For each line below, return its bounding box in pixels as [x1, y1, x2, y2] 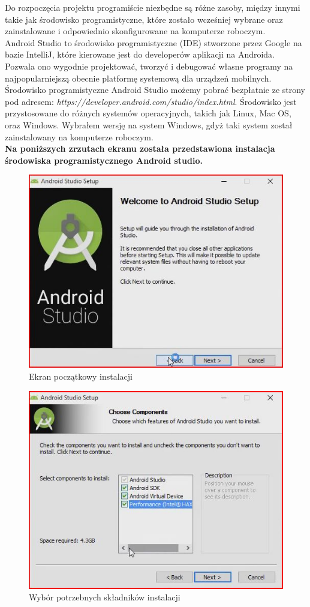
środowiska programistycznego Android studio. [5, 154, 203, 166]
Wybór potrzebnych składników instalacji [29, 591, 180, 603]
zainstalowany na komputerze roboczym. [5, 130, 154, 143]
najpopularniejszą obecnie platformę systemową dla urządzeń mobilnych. [5, 71, 272, 84]
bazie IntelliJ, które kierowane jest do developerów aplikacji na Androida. [5, 48, 275, 61]
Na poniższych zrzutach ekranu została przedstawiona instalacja [5, 142, 275, 155]
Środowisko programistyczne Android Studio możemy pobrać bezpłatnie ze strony [5, 83, 306, 96]
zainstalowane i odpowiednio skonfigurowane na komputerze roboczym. [5, 25, 266, 37]
